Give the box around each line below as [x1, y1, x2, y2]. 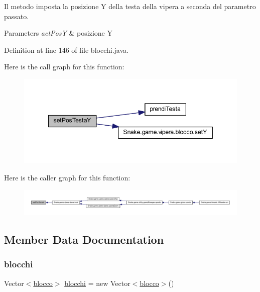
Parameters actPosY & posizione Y [4, 28, 112, 38]
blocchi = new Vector [64, 277, 131, 288]
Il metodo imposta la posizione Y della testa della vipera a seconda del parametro [4, 1, 256, 11]
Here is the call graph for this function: [4, 61, 124, 72]
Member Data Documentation [4, 232, 164, 247]
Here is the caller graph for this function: [4, 172, 131, 182]
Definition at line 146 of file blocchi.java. [4, 44, 128, 55]
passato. [4, 11, 29, 21]
